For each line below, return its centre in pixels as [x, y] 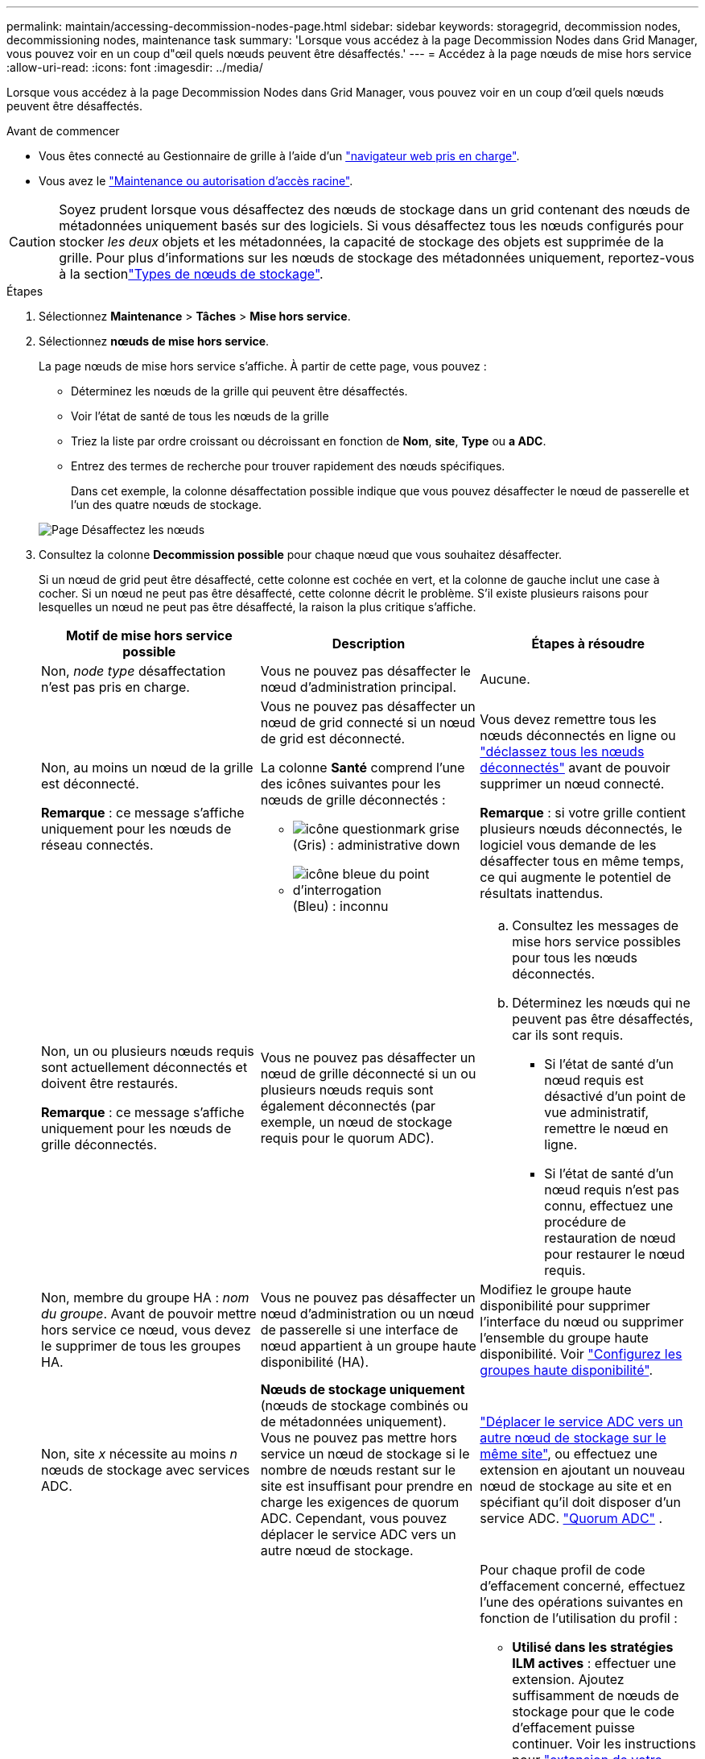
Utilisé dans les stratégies [593, 1647]
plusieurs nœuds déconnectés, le [581, 829]
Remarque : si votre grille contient [583, 813]
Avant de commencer [63, 131]
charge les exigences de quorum [360, 1502]
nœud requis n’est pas [612, 1190]
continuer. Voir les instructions [604, 1744]
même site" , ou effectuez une [569, 1454]
